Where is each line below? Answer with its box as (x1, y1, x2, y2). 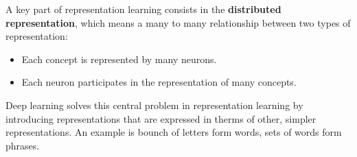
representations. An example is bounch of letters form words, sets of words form (5, 125, 342, 139)
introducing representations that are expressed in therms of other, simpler (5, 111, 316, 125)
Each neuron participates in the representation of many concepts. (21, 75, 297, 89)
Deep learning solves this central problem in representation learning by (5, 97, 303, 112)
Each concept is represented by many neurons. (21, 51, 217, 66)
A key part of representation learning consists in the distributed (5, 2, 281, 16)
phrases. (5, 138, 40, 152)
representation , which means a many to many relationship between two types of (5, 15, 351, 29)
